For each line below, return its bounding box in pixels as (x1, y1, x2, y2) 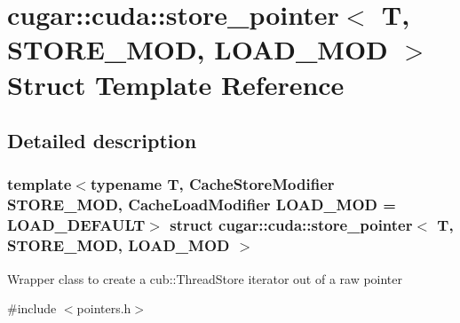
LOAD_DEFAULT (7, 214, 146, 236)
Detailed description (7, 127, 197, 154)
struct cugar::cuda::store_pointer (170, 214, 413, 236)
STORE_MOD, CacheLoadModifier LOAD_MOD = (7, 193, 396, 216)
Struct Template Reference (7, 66, 345, 102)
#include (7, 299, 57, 318)
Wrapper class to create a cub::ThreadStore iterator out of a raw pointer (7, 269, 403, 288)
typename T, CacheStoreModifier (90, 173, 335, 195)
